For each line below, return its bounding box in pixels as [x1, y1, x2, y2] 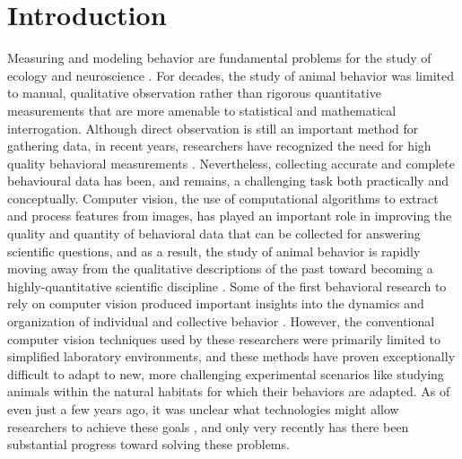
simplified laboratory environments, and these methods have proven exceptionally [7, 347, 456, 366]
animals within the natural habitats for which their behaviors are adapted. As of [7, 382, 450, 401]
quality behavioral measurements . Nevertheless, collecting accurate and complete [7, 153, 455, 172]
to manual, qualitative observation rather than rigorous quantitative [7, 83, 381, 102]
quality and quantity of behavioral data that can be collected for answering [7, 224, 421, 243]
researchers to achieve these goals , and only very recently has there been [7, 417, 409, 436]
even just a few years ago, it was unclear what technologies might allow [7, 400, 399, 418]
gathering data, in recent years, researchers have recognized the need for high [7, 136, 431, 155]
